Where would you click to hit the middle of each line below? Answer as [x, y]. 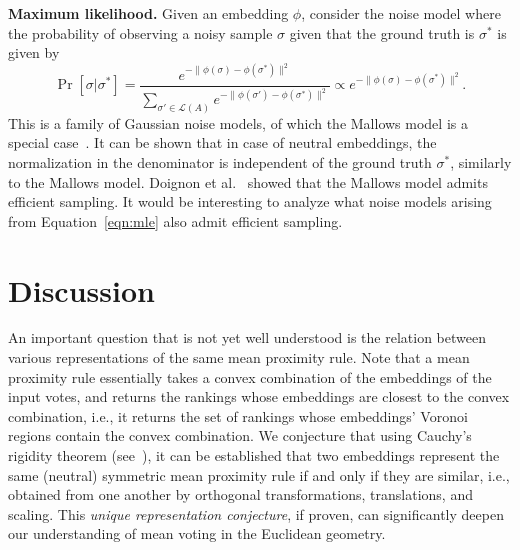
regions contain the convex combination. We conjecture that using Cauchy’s [240, 435]
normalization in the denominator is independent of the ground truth [220, 161]
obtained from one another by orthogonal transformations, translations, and [240, 494]
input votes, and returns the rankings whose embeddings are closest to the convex [259, 396]
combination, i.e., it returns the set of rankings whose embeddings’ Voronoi [238, 415]
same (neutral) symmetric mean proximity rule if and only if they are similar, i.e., [259, 474]
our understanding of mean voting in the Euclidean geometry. [197, 533]
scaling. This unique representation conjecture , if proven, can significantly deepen [256, 513]
